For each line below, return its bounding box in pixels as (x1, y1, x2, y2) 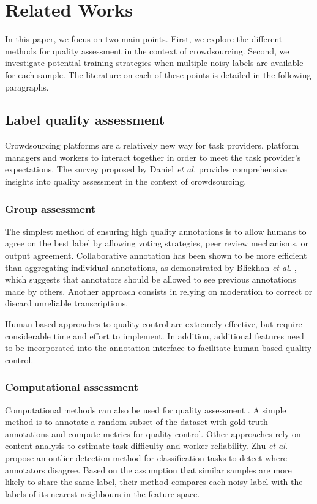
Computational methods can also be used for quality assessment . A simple (5, 403, 286, 416)
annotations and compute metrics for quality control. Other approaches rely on (5, 427, 301, 440)
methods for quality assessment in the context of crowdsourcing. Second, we (5, 44, 289, 57)
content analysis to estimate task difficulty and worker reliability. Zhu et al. (5, 439, 288, 452)
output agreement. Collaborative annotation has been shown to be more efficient (5, 249, 307, 262)
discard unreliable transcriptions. (5, 297, 129, 309)
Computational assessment (5, 379, 139, 395)
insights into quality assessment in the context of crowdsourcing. (5, 175, 247, 188)
